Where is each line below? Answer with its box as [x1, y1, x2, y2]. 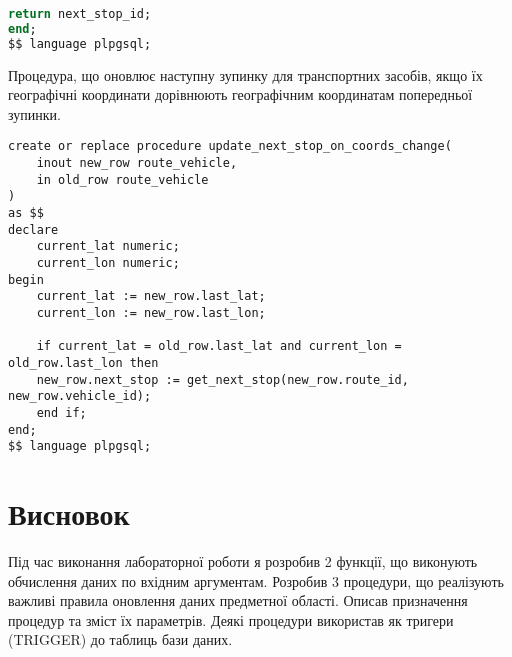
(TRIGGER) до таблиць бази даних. [8, 629, 233, 650]
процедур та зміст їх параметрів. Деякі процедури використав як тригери [8, 609, 454, 630]
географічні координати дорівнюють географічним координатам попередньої [8, 84, 473, 105]
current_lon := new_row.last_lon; [36, 305, 266, 320]
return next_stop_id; [8, 7, 152, 21]
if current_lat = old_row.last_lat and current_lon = [36, 339, 402, 354]
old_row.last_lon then [8, 355, 159, 370]
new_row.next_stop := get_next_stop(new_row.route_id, [36, 372, 409, 387]
